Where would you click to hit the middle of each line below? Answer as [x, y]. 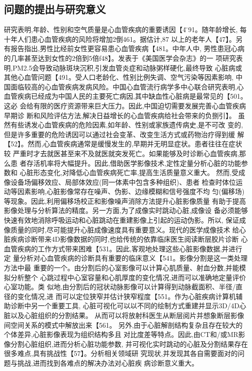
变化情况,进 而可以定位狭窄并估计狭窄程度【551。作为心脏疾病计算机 [126, 296]
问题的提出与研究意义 [55, 9]
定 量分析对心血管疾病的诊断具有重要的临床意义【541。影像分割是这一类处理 [126, 258]
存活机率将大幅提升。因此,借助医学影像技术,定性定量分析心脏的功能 [134, 163]
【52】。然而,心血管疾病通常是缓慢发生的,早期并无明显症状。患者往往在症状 [123, 144]
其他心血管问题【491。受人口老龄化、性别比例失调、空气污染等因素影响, [119, 77]
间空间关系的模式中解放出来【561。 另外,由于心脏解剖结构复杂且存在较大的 [123, 325]
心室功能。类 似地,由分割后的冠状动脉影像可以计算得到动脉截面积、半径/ [120, 287]
